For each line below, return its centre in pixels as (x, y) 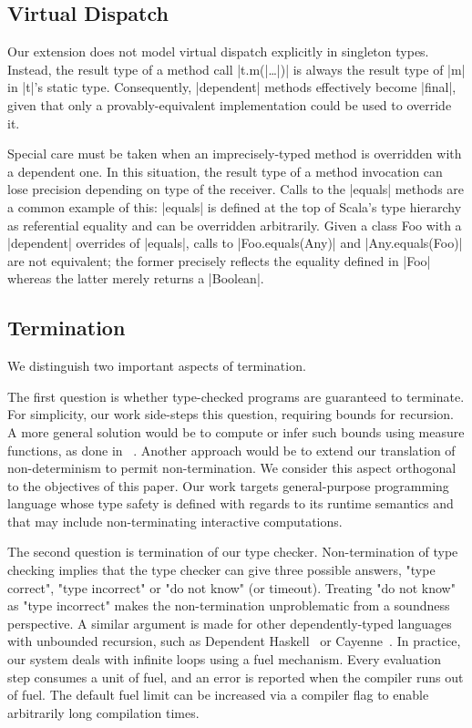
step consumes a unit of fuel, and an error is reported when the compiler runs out (236, 677)
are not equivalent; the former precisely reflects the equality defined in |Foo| (219, 260)
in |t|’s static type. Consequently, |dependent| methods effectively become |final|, (232, 87)
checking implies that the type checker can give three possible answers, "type (221, 570)
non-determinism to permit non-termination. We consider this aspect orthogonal (232, 468)
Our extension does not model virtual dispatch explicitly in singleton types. (218, 51)
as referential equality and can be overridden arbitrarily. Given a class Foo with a (235, 225)
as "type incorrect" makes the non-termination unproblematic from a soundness (229, 605)
